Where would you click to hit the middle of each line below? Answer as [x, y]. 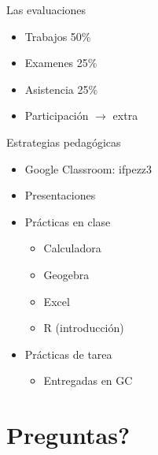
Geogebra [66, 274]
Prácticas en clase [68, 221]
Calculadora [72, 248]
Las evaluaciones [46, 9]
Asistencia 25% [61, 89]
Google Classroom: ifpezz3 [88, 168]
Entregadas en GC [88, 380]
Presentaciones [60, 195]
